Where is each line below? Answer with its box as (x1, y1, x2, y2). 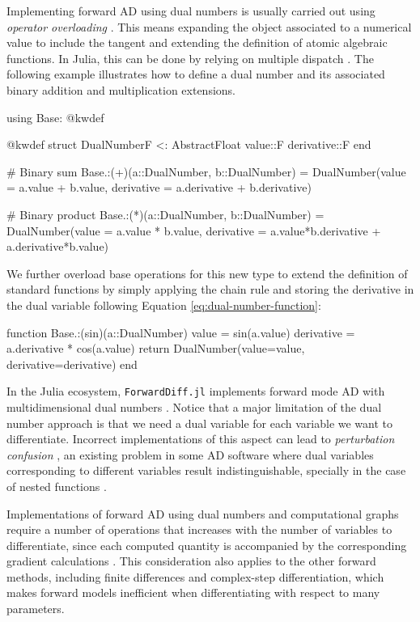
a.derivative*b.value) (6, 238, 109, 255)
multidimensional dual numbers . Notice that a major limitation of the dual (6, 398, 382, 415)
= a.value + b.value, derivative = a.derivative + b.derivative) (6, 179, 312, 196)
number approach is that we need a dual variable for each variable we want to (6, 414, 393, 431)
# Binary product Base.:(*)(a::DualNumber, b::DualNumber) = (6, 205, 325, 222)
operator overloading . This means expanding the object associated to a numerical (6, 18, 412, 35)
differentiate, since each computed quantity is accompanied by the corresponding (6, 536, 407, 553)
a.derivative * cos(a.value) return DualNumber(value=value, (6, 340, 305, 357)
